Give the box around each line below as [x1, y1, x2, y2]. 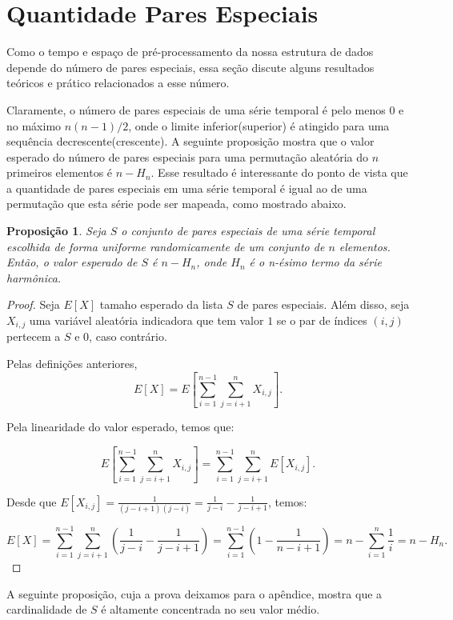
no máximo [6, 117, 62, 134]
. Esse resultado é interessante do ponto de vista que [150, 164, 408, 181]
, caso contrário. [89, 328, 167, 345]
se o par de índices [276, 312, 367, 329]
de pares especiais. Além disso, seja [237, 296, 410, 313]
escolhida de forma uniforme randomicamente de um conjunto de [6, 238, 325, 254]
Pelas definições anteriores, [6, 355, 138, 372]
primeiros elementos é [6, 164, 113, 181]
